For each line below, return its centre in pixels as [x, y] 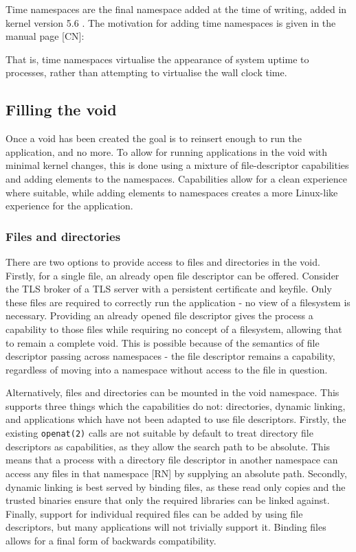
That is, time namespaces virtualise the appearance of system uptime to [157, 59]
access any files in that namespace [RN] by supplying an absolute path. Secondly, [176, 473]
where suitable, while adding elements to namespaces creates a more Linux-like [172, 192]
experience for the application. [69, 206]
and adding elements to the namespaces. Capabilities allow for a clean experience [176, 178]
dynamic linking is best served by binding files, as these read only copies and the [176, 486]
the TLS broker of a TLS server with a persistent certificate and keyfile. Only [169, 289]
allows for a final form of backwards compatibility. [111, 540]
